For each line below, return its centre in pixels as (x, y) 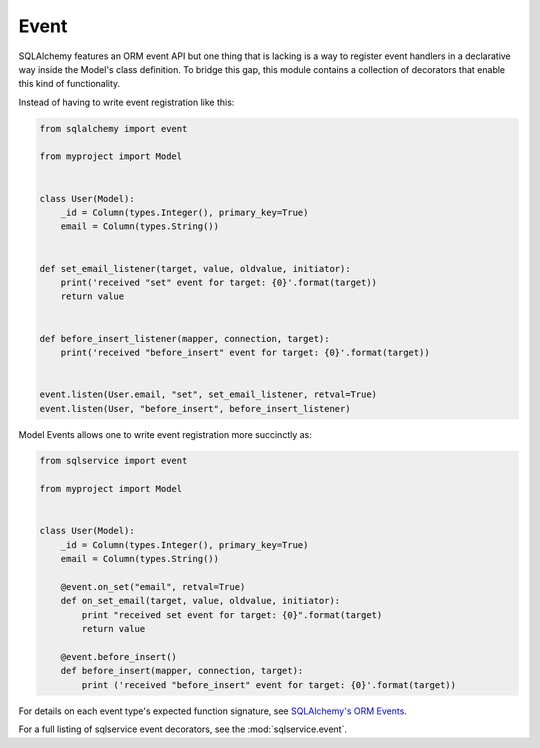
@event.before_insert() (118, 656)
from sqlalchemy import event (113, 128)
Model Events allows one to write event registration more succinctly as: (165, 434)
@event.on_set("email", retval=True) (153, 586)
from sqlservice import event (113, 461)
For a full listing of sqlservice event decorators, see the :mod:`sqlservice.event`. (182, 729)
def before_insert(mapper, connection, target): (182, 671)
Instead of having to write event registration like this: (126, 102)
